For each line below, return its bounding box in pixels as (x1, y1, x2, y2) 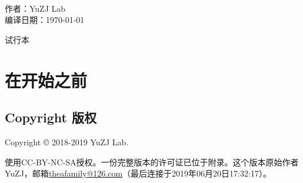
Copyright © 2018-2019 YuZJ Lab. (5, 135, 129, 148)
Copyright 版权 (5, 108, 96, 127)
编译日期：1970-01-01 (5, 14, 85, 26)
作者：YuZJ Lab (5, 2, 66, 14)
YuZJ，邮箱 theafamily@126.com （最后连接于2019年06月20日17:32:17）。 (5, 167, 271, 179)
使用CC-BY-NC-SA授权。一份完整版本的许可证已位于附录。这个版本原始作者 (5, 155, 299, 168)
